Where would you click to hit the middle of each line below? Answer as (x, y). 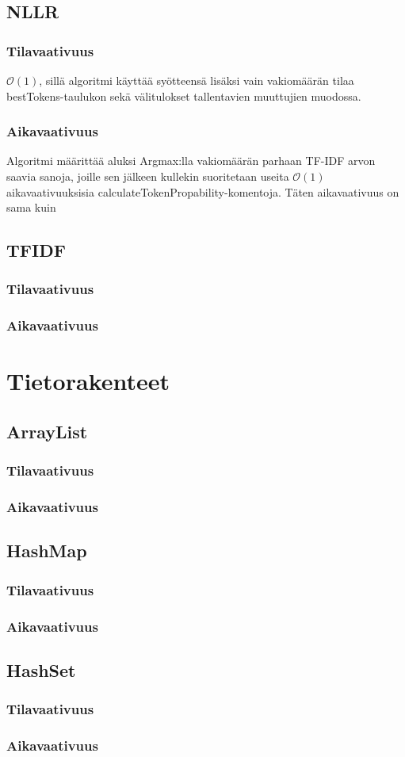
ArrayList (47, 432)
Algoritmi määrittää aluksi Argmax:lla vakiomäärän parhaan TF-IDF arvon (191, 161)
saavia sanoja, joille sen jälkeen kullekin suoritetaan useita (148, 176)
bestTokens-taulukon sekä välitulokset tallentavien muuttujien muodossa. (184, 96)
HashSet (41, 669)
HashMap (47, 551)
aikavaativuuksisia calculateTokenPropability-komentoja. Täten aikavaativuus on (203, 191)
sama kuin (31, 207)
